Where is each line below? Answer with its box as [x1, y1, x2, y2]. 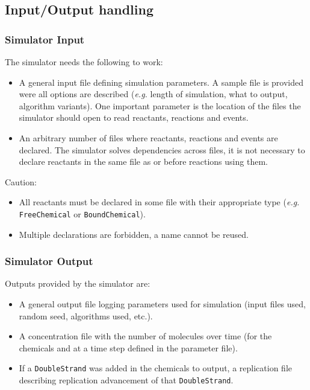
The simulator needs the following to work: [5, 56, 163, 68]
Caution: [5, 175, 37, 188]
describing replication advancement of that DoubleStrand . [19, 374, 234, 386]
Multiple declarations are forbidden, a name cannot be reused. [19, 228, 249, 240]
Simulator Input [5, 31, 85, 46]
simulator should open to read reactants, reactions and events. [19, 111, 249, 124]
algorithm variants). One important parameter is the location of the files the [19, 99, 301, 112]
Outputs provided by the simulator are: [5, 277, 150, 290]
